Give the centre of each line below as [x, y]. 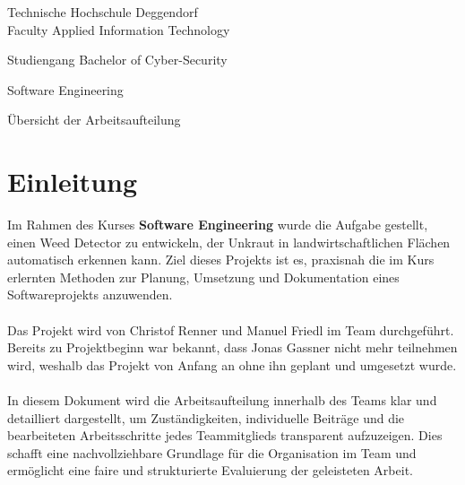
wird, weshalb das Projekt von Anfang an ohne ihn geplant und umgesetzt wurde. [232, 364]
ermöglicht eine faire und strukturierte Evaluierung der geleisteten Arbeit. [210, 470]
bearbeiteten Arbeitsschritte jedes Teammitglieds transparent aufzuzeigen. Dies [225, 435]
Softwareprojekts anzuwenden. [90, 294]
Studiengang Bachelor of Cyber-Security [117, 60]
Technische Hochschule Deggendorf [103, 12]
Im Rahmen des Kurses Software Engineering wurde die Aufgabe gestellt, [218, 225]
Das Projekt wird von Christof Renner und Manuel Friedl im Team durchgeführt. [231, 329]
